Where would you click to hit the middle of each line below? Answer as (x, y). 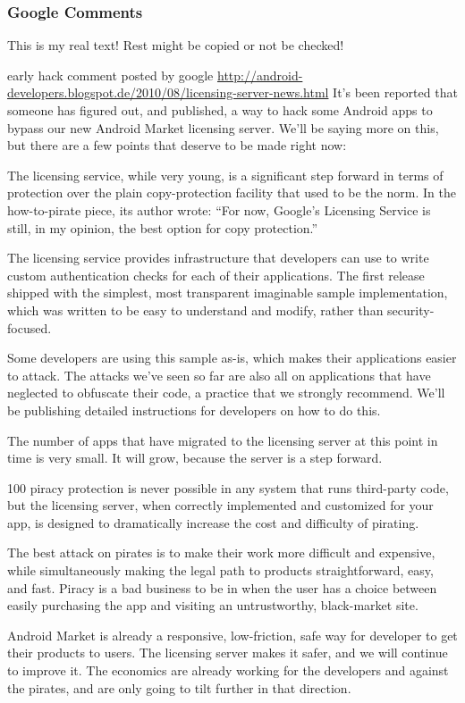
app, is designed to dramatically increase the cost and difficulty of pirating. (213, 522)
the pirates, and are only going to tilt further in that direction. (179, 687)
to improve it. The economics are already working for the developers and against (228, 670)
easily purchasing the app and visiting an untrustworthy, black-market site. (213, 605)
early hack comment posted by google (110, 75)
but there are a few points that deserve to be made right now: (177, 145)
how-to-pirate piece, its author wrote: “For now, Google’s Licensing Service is (219, 209)
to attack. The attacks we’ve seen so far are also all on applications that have (219, 375)
